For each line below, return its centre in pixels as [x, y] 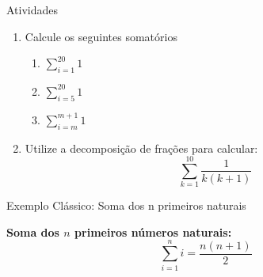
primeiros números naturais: [153, 231]
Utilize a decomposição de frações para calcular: [141, 148]
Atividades [32, 9]
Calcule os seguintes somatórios [101, 36]
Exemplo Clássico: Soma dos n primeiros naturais [126, 205]
